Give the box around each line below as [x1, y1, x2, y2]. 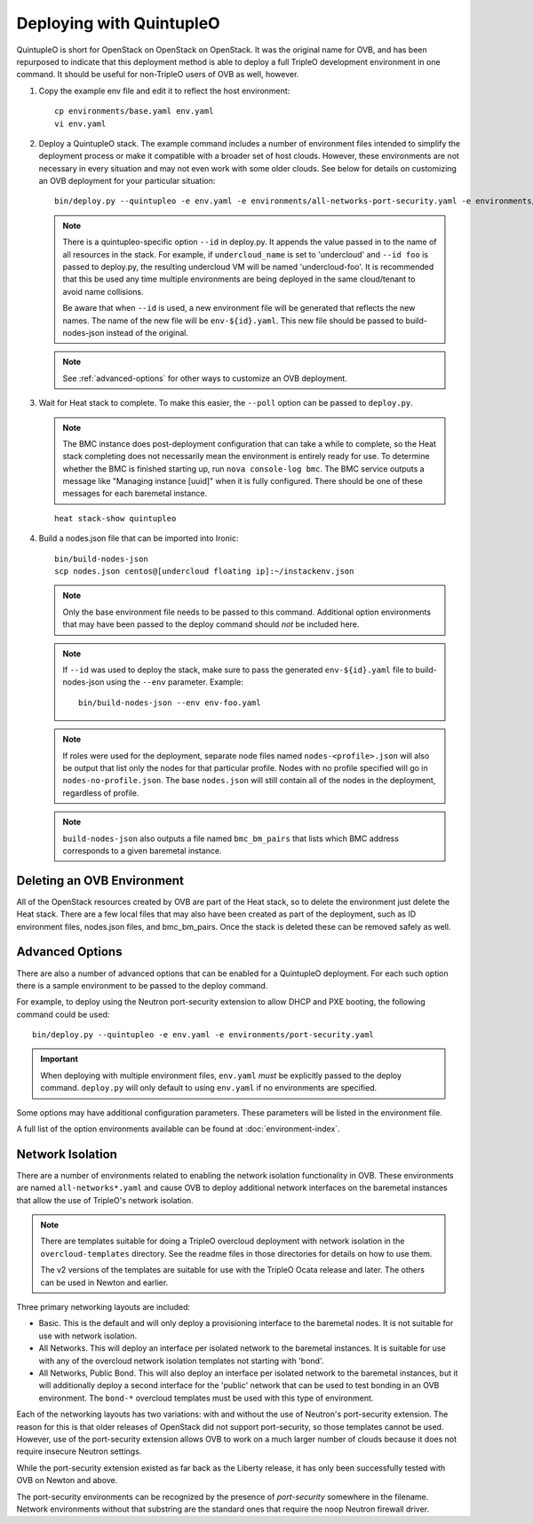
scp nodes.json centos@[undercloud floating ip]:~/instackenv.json [54, 567, 354, 576]
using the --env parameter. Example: [106, 677, 243, 687]
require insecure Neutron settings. [16, 1446, 142, 1457]
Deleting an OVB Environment [16, 873, 184, 888]
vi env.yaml [54, 118, 107, 129]
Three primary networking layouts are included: [16, 1302, 191, 1313]
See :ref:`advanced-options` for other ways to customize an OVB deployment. [62, 373, 348, 384]
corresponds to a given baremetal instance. [62, 845, 222, 856]
